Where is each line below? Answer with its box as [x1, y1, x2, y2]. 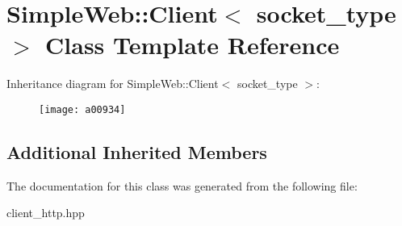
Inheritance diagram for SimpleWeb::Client [6, 75, 219, 92]
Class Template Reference [45, 28, 340, 61]
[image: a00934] [39, 103, 126, 115]
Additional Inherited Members [6, 139, 267, 164]
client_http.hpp [6, 204, 85, 221]
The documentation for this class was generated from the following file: [6, 177, 358, 194]
